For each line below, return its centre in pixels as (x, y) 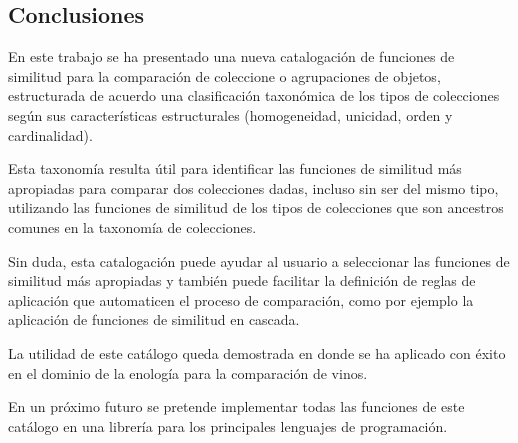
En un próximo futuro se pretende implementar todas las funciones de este (236, 406)
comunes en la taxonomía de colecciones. (132, 226)
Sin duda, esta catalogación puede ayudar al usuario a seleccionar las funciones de (259, 260)
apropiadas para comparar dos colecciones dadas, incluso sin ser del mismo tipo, (253, 187)
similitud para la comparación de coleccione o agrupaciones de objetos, (224, 75)
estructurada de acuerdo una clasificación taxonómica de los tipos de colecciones (254, 95)
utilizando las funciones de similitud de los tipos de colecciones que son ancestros (256, 207)
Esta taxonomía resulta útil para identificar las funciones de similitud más (235, 168)
